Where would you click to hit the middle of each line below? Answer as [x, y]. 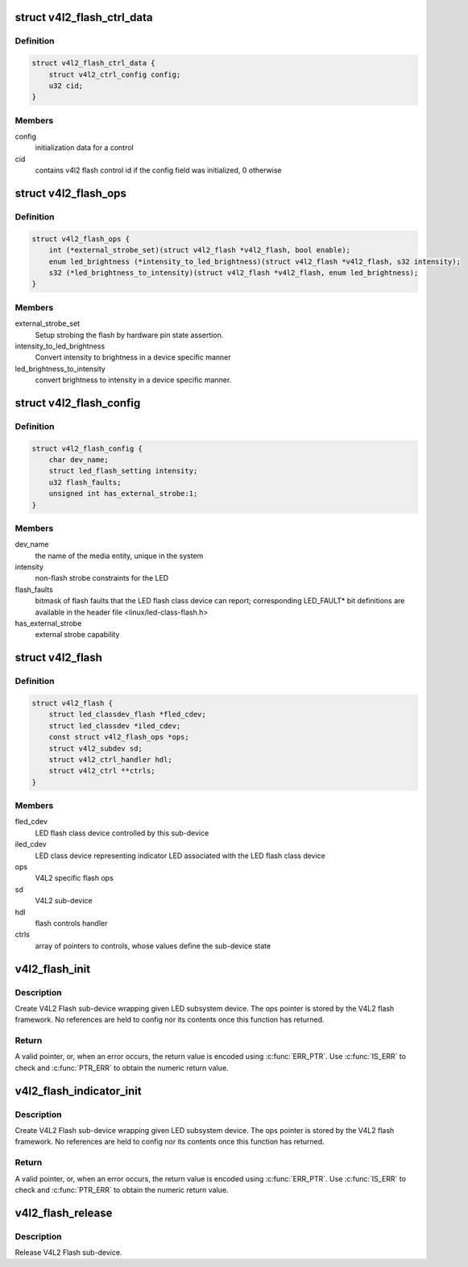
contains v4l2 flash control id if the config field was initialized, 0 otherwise [158, 170]
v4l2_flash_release [64, 1213]
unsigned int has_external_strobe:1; [123, 494]
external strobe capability [77, 635]
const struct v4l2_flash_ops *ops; [119, 737]
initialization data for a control [84, 148]
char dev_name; [79, 460]
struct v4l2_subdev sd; [95, 748]
